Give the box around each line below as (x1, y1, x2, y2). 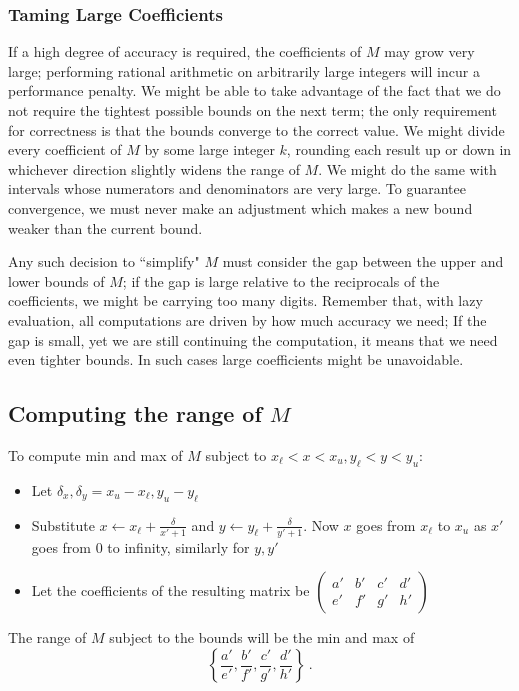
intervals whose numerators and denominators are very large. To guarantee (8, 178, 466, 199)
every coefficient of (8, 139, 122, 160)
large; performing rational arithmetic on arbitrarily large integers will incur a (8, 60, 480, 81)
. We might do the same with (318, 158, 497, 179)
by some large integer (144, 139, 275, 160)
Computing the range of (8, 398, 262, 429)
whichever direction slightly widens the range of (8, 158, 300, 179)
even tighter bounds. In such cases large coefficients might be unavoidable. (8, 349, 464, 370)
